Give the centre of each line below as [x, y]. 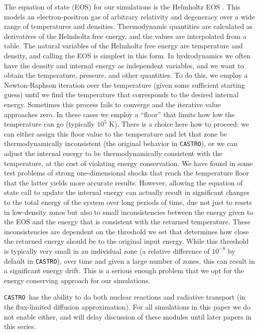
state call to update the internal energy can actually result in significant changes [127, 192]
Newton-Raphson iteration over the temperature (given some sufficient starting [125, 84]
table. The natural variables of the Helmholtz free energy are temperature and [124, 46]
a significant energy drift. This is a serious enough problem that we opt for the [124, 270]
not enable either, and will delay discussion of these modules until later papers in [128, 316]
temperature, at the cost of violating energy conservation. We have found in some [129, 163]
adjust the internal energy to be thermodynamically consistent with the [113, 153]
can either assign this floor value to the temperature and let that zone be [116, 133]
